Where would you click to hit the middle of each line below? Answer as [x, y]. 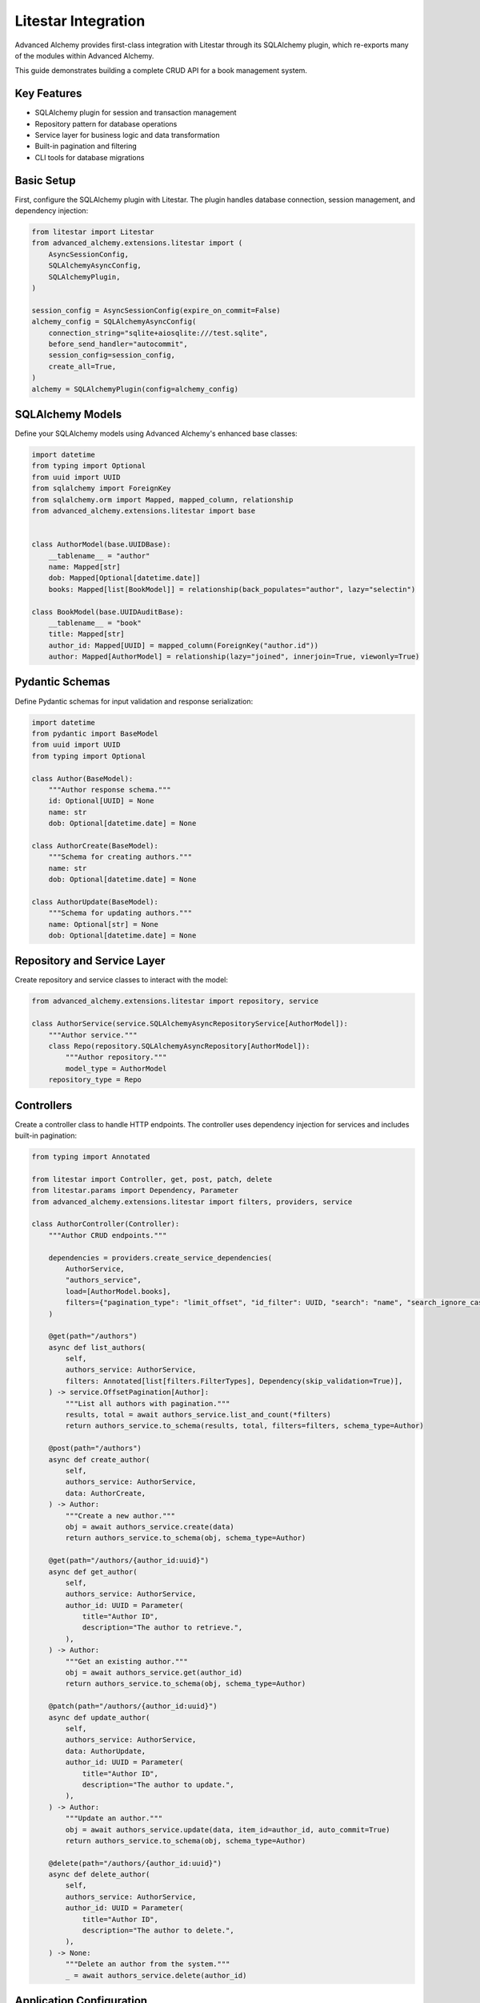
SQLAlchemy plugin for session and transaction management [136, 113]
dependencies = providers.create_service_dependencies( [160, 1257]
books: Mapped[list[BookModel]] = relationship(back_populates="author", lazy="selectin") [232, 589]
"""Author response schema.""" [110, 790]
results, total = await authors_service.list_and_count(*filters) [198, 1415]
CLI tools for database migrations [90, 157]
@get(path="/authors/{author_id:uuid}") [129, 1561]
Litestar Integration [80, 21]
